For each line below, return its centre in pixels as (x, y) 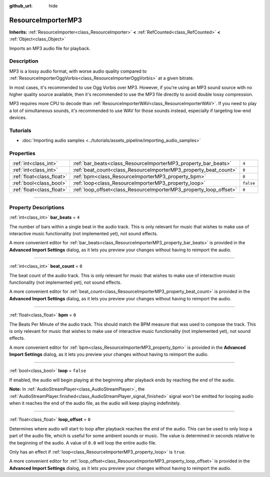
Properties (22, 154)
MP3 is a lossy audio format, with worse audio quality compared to (78, 71)
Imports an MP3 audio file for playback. (50, 48)
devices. (18, 118)
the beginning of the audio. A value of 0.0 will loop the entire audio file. (83, 442)
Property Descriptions (37, 207)
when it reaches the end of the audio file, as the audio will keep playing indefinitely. (95, 403)
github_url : (21, 6)
